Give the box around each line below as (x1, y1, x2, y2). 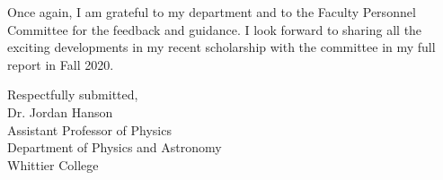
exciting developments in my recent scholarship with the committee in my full (7, 38, 436, 56)
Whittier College (7, 155, 99, 174)
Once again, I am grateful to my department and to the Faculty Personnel (7, 3, 416, 21)
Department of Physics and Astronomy (7, 138, 222, 157)
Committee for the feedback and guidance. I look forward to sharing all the (7, 20, 422, 39)
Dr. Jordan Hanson (7, 102, 113, 121)
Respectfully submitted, (7, 85, 138, 104)
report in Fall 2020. (7, 55, 114, 73)
